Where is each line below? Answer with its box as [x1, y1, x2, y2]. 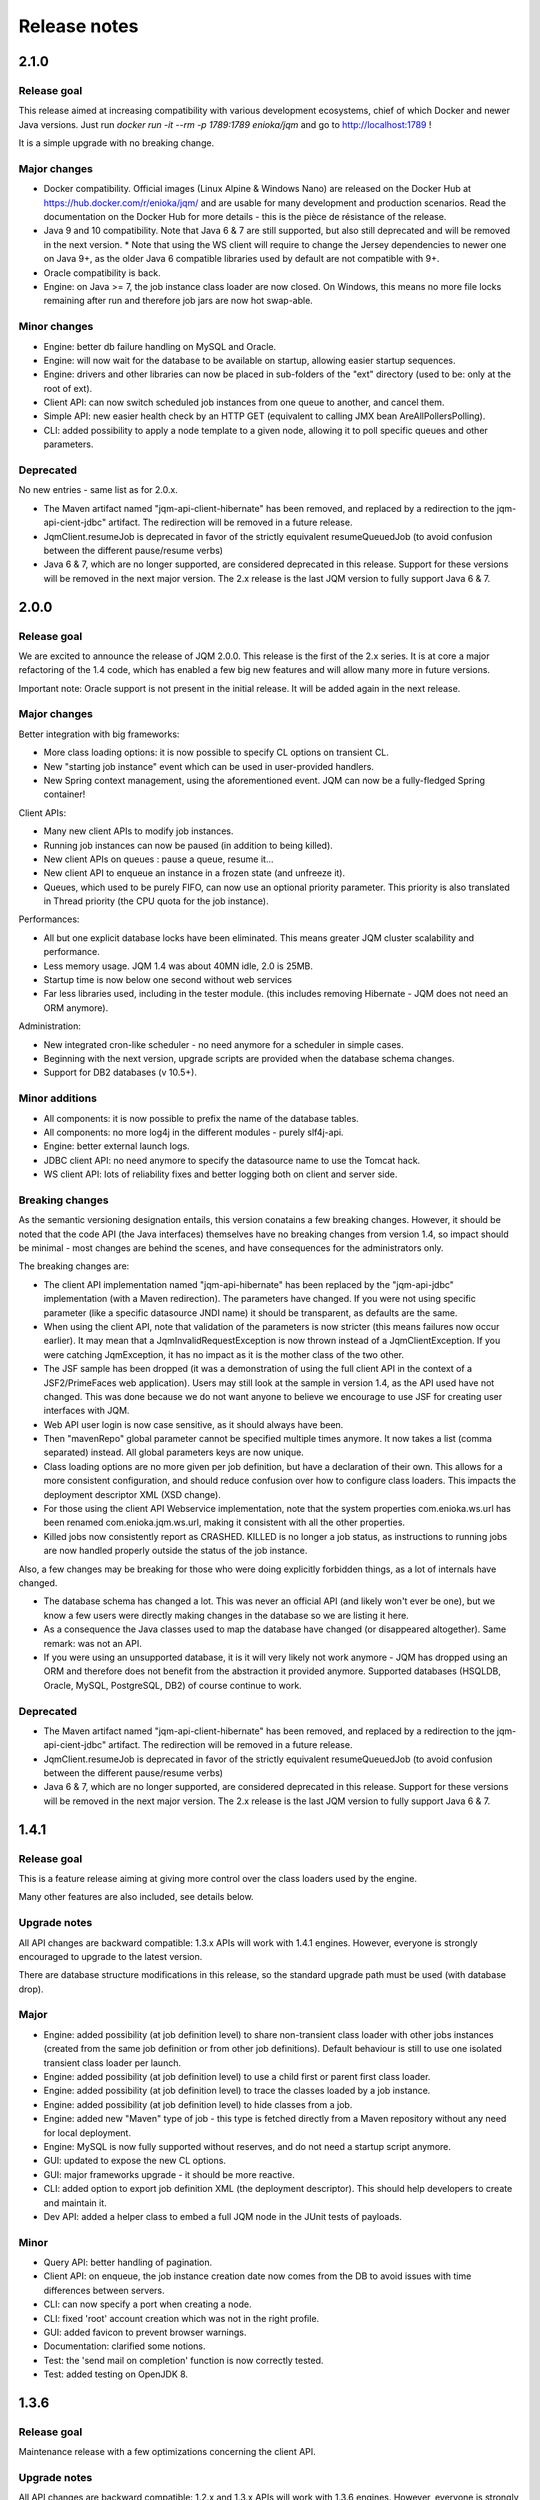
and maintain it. [43, 2196, 107, 2209]
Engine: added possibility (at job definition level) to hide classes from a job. [43, 2098, 353, 2110]
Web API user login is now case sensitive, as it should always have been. [43, 1418, 344, 1430]
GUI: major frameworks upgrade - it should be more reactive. [43, 2168, 295, 2180]
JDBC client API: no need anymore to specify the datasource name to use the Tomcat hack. [43, 1154, 421, 1166]
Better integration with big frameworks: [18, 728, 180, 740]
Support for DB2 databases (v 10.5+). [43, 1066, 197, 1079]
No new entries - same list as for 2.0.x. [18, 484, 179, 496]
